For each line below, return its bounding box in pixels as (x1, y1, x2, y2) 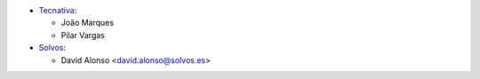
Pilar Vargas (60, 29, 106, 40)
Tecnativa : (38, 5, 77, 15)
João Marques (60, 18, 115, 28)
